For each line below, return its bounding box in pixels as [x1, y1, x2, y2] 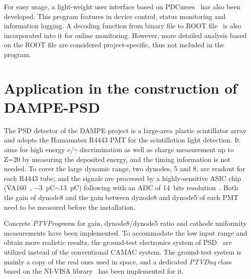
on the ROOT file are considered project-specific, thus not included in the [4, 40, 225, 50]
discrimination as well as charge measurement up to [79, 144, 234, 155]
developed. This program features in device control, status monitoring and [4, 11, 226, 21]
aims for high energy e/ [4, 144, 74, 155]
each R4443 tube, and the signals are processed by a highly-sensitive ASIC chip [4, 173, 241, 183]
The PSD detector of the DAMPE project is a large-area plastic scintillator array [4, 125, 247, 135]
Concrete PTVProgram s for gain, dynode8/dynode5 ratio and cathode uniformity [4, 218, 247, 228]
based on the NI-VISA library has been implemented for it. [4, 266, 184, 276]
